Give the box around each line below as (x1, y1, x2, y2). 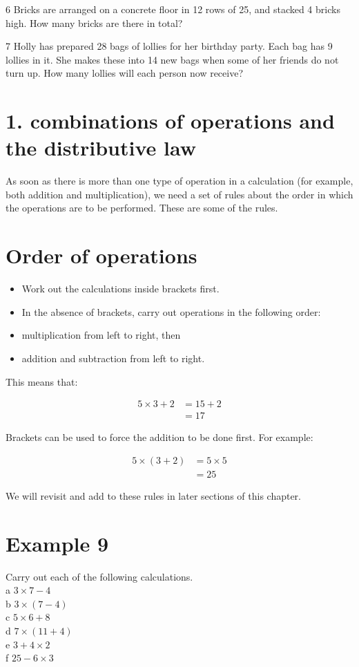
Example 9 (6, 529, 109, 557)
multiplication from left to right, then (21, 328, 181, 342)
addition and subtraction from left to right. (21, 350, 205, 365)
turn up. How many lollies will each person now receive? (6, 66, 244, 80)
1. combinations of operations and (6, 106, 335, 135)
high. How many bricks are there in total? (6, 15, 183, 30)
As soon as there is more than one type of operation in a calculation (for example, (6, 173, 353, 188)
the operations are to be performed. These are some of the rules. (6, 200, 278, 215)
